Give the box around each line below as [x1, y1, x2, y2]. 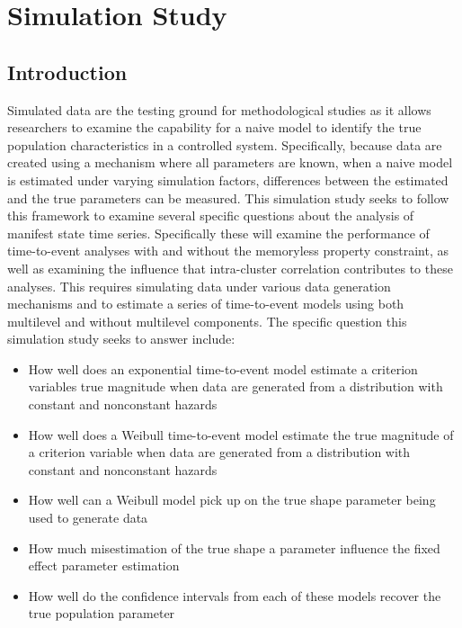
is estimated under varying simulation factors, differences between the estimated [7, 170, 449, 189]
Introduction [7, 58, 128, 85]
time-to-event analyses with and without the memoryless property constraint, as [7, 241, 449, 260]
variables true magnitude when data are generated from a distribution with [28, 377, 443, 396]
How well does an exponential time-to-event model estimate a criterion [28, 359, 418, 378]
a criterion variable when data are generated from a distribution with [28, 443, 411, 462]
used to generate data [28, 508, 148, 527]
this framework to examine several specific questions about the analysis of [7, 206, 414, 225]
